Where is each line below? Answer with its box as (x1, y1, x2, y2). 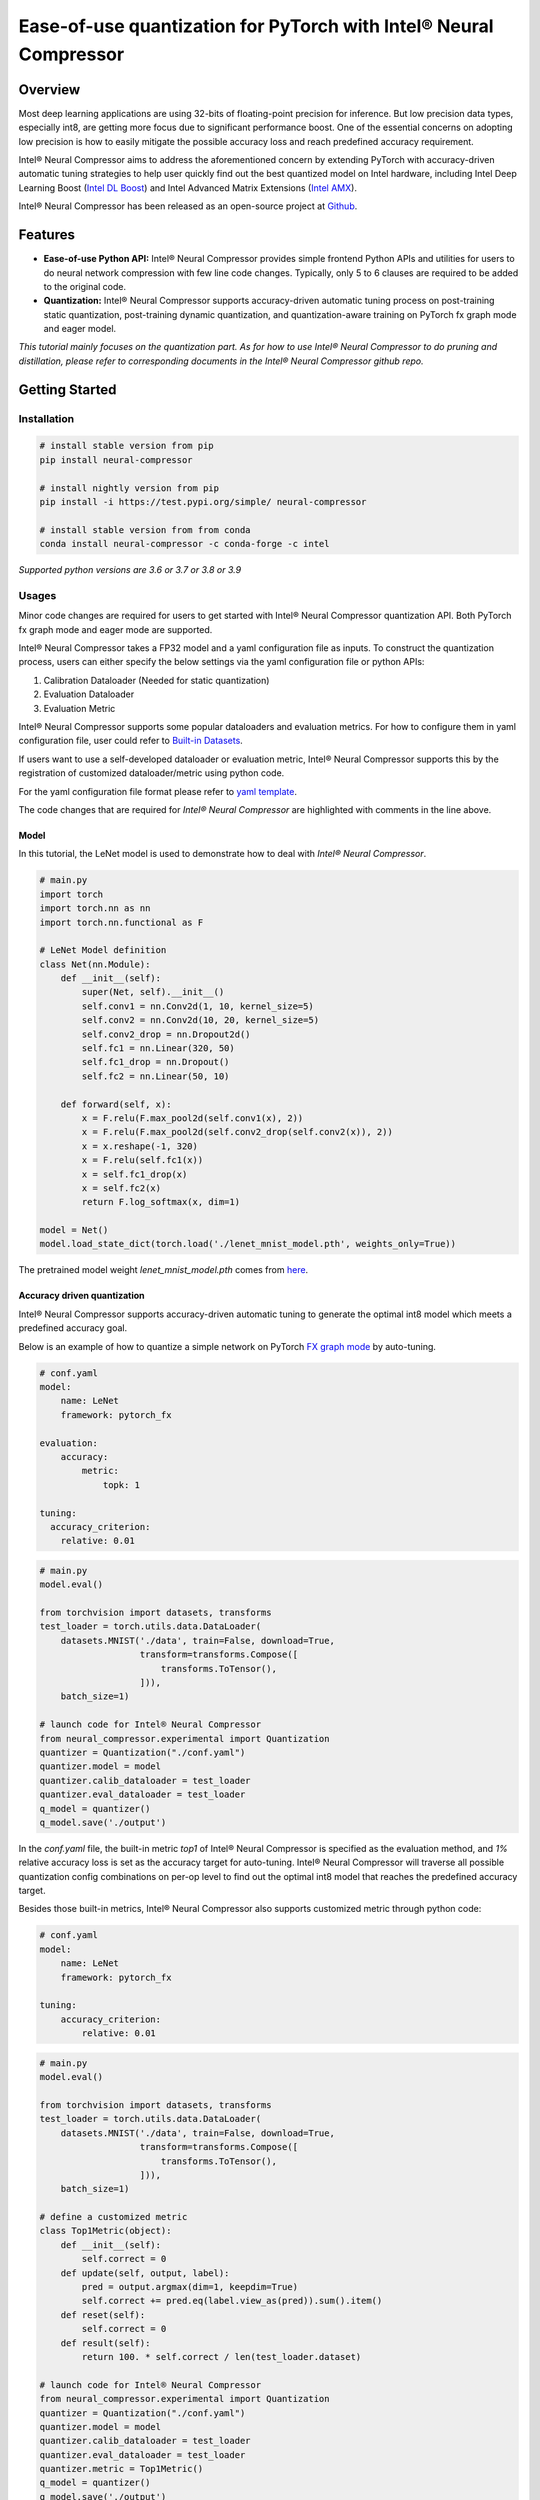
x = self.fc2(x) (81, 1182, 162, 1194)
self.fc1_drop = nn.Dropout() (81, 1056, 230, 1068)
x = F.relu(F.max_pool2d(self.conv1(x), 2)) (81, 1112, 304, 1124)
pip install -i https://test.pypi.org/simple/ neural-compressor (39, 496, 367, 507)
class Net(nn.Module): (39, 958, 151, 970)
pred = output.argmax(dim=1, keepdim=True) (81, 2281, 299, 2293)
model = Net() (39, 1225, 109, 1236)
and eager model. (43, 323, 117, 335)
